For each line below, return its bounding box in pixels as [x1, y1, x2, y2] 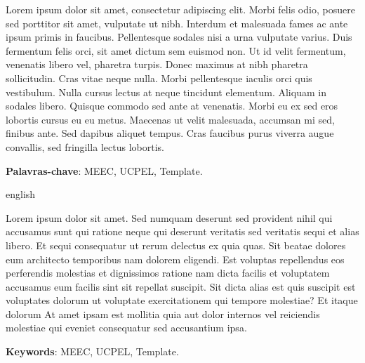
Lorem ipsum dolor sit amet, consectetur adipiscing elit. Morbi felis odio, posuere [6, 2, 355, 16]
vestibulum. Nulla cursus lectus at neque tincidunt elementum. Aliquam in [6, 84, 326, 99]
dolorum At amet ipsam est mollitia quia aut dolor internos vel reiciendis [6, 306, 320, 321]
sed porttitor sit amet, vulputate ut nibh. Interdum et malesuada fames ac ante [6, 15, 348, 30]
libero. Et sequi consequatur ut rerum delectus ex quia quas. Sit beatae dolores [6, 237, 346, 252]
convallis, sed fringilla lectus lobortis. [6, 139, 164, 154]
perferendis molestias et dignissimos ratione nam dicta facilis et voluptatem [6, 265, 330, 280]
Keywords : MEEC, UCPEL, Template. [6, 344, 179, 359]
